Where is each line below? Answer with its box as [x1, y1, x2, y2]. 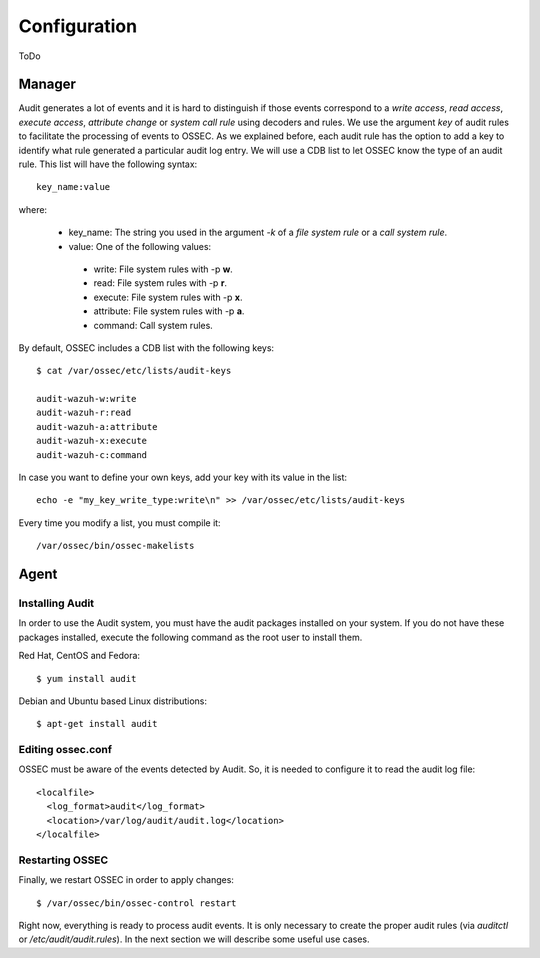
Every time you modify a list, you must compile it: [18, 516, 221, 529]
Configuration [18, 15, 138, 37]
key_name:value [36, 181, 111, 193]
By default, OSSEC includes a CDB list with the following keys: [18, 341, 275, 354]
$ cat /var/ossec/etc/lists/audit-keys [36, 365, 232, 377]
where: [18, 203, 48, 215]
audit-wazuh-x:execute [36, 435, 148, 447]
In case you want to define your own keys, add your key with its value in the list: [18, 471, 348, 484]
